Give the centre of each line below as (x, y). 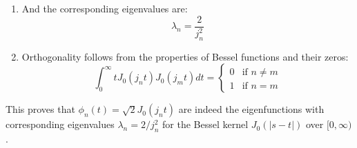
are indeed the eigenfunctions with (251, 109)
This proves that (40, 109)
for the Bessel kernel (205, 124)
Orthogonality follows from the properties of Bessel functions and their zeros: (185, 56)
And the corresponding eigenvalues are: (105, 8)
